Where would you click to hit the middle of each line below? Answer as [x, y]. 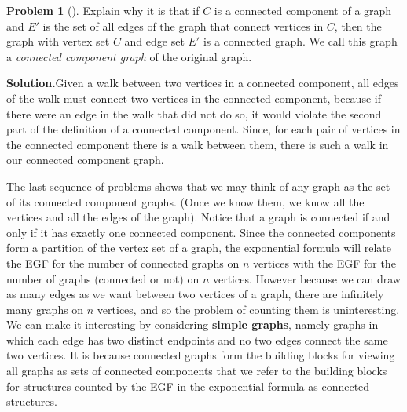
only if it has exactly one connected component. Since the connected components [201, 232]
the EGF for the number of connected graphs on [123, 263]
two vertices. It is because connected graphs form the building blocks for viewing [201, 355]
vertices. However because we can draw [306, 278]
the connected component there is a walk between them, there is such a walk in [198, 144]
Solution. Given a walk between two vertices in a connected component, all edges [203, 83]
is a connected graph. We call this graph [300, 41]
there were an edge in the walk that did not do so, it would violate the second [194, 113]
